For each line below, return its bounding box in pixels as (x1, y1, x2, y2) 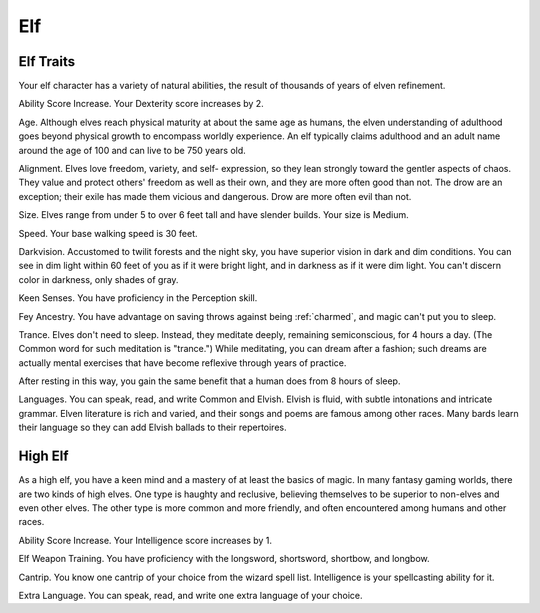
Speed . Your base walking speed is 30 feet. (18, 227, 199, 239)
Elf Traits (18, 53, 76, 70)
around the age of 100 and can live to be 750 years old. (18, 144, 247, 156)
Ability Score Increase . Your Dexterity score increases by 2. (18, 98, 264, 110)
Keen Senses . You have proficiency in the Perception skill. (18, 292, 258, 304)
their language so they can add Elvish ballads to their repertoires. (18, 421, 287, 434)
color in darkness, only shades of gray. (18, 273, 179, 285)
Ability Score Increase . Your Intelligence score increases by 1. (18, 534, 273, 546)
